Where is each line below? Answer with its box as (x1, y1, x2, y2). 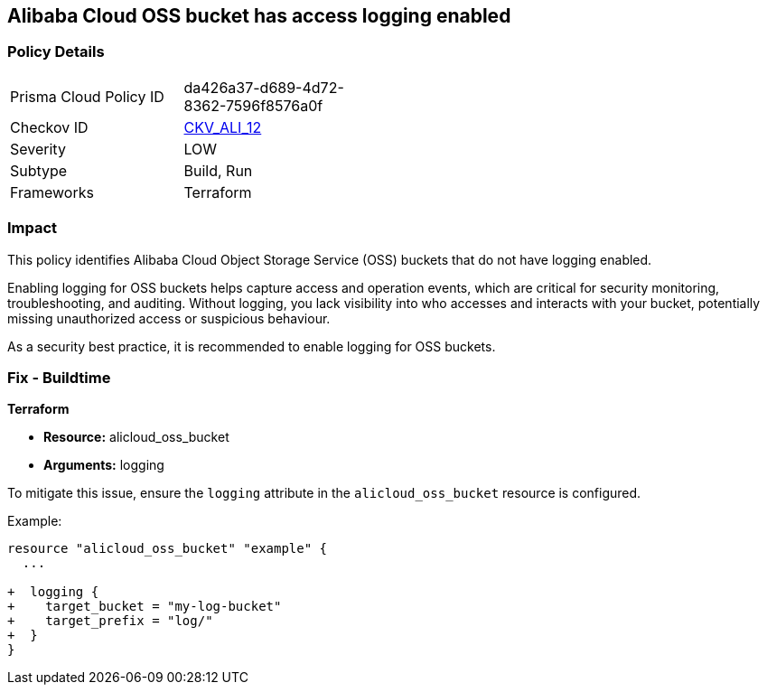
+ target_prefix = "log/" (7, 613, 213, 629)
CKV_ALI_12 (183, 117, 262, 136)
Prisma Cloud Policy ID (10, 87, 164, 106)
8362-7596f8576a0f (183, 96, 323, 115)
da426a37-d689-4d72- (183, 78, 344, 97)
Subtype (10, 161, 68, 180)
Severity (10, 139, 66, 158)
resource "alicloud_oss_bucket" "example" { (7, 541, 328, 556)
